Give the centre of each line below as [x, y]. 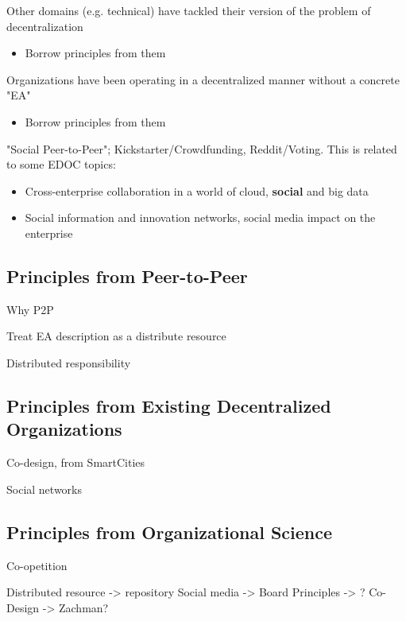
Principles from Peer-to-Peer [127, 276]
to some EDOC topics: [61, 164]
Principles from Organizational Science [170, 532]
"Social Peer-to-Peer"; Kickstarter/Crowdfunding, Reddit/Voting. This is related [202, 148]
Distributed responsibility [69, 362]
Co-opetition [37, 565]
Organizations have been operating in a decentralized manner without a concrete [203, 79]
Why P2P [30, 309]
